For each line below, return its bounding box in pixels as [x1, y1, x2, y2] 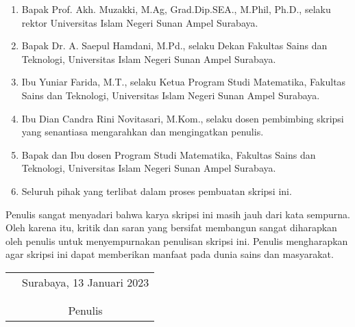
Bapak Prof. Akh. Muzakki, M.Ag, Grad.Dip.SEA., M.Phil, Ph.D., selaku [21, 2, 331, 16]
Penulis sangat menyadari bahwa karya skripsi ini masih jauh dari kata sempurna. [5, 207, 350, 221]
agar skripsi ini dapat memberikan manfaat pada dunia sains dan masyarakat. [5, 247, 334, 261]
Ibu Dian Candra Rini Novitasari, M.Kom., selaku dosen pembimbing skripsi [21, 111, 344, 125]
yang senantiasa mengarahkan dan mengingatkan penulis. [21, 125, 264, 139]
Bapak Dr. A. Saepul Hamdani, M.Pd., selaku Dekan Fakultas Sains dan [21, 38, 328, 53]
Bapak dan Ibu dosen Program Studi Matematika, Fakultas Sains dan [21, 147, 316, 161]
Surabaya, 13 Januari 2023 [22, 274, 149, 290]
